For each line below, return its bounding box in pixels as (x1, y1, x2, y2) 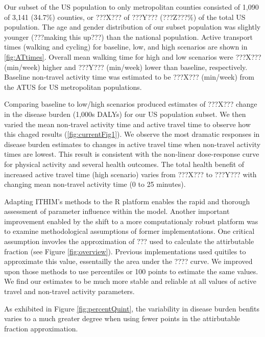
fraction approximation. (4, 323, 78, 333)
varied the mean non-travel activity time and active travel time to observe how (4, 118, 251, 129)
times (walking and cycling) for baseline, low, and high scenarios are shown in (4, 41, 248, 52)
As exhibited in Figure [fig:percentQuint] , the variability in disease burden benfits (4, 303, 260, 314)
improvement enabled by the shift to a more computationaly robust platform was (4, 215, 258, 226)
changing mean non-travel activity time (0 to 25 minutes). (4, 179, 186, 189)
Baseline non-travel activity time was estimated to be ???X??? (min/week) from (4, 71, 255, 82)
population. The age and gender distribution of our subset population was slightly (4, 21, 261, 32)
